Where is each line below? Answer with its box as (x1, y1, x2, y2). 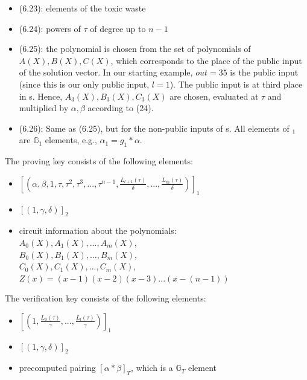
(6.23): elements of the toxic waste (19, 2, 146, 14)
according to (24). (87, 101, 154, 114)
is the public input (230, 66, 299, 79)
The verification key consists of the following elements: (5, 292, 206, 304)
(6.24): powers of (19, 22, 81, 34)
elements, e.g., (45, 134, 97, 146)
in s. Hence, (19, 89, 63, 102)
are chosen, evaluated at (169, 89, 259, 102)
